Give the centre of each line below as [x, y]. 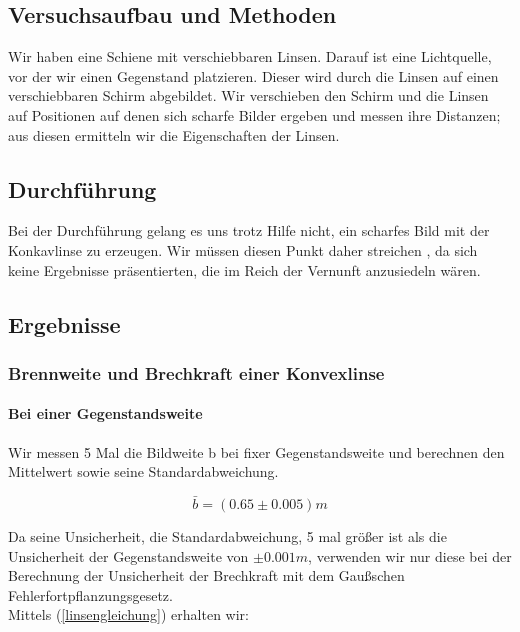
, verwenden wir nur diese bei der [410, 555]
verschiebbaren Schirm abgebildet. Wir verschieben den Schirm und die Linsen [248, 95]
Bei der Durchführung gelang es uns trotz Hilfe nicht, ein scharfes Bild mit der [249, 230]
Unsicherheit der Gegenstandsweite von [128, 555]
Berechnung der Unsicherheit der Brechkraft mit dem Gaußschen [206, 575]
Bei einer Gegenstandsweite [105, 413]
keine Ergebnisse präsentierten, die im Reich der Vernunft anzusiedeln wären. [244, 269]
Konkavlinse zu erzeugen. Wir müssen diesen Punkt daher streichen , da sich [243, 249]
